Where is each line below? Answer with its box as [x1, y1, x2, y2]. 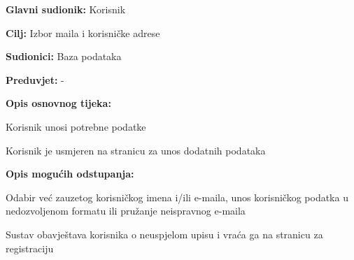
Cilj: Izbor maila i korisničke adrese [6, 25, 160, 40]
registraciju [6, 240, 54, 255]
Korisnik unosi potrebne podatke [6, 119, 146, 133]
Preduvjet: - [6, 72, 64, 87]
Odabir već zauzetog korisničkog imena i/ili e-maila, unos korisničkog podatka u [6, 189, 348, 204]
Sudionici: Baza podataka [6, 49, 122, 64]
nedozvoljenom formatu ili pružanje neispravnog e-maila [6, 203, 246, 218]
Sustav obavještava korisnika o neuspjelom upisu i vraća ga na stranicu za [6, 226, 323, 241]
